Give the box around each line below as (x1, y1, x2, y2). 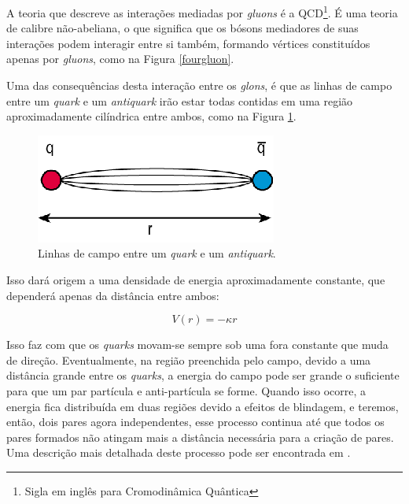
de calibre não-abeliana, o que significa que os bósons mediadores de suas (6, 20, 359, 36)
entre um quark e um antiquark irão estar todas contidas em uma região (6, 92, 353, 109)
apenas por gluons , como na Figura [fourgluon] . (6, 50, 234, 67)
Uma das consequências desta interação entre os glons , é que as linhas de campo (6, 77, 392, 94)
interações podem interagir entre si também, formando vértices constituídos (6, 35, 370, 51)
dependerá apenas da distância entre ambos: (6, 287, 219, 303)
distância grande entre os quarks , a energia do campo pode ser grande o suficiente (6, 367, 400, 384)
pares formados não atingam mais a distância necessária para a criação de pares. (6, 428, 394, 445)
